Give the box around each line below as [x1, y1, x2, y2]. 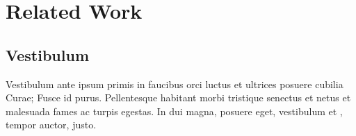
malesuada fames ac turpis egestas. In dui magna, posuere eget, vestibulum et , [6, 103, 343, 118]
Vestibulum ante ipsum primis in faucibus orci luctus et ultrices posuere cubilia [6, 76, 343, 91]
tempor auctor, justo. [6, 117, 97, 132]
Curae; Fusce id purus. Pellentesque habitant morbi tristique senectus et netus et [6, 90, 351, 105]
